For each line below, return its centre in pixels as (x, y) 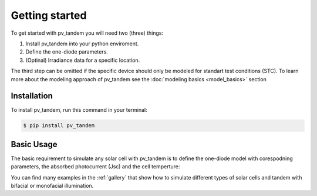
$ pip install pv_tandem (59, 126)
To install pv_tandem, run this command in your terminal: (79, 110)
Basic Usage (34, 144)
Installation (32, 96)
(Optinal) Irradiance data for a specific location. (83, 60)
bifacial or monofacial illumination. (52, 186)
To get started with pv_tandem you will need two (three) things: (87, 33)
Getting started (49, 15)
